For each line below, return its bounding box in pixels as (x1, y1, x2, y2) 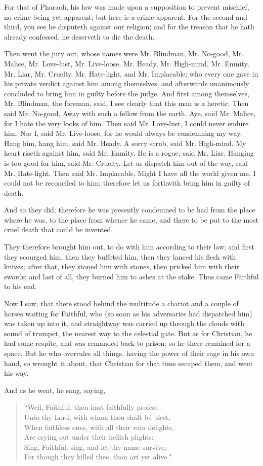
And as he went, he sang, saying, (4, 384, 106, 395)
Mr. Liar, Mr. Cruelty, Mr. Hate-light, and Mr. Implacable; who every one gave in (4, 68, 258, 79)
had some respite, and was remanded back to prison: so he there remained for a (4, 338, 250, 348)
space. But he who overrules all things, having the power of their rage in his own (4, 348, 254, 358)
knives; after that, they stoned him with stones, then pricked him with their (4, 261, 239, 272)
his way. (4, 368, 29, 378)
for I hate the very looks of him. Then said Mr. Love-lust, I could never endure (4, 118, 249, 128)
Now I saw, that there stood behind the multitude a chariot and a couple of (4, 298, 239, 309)
